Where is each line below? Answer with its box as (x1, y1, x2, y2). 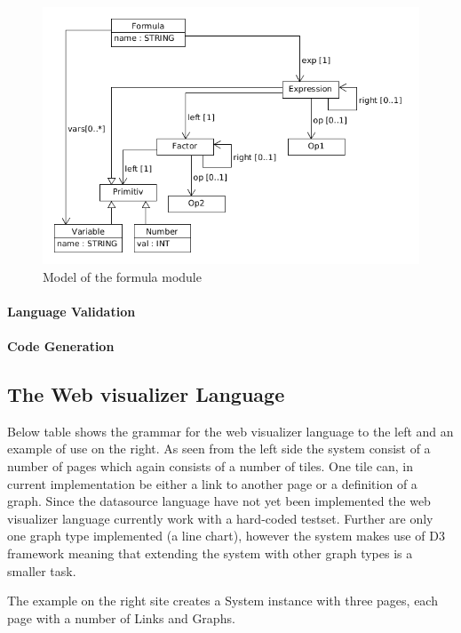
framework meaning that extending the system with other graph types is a (7, 544, 413, 562)
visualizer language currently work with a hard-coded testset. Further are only (7, 509, 433, 527)
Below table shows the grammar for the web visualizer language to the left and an (7, 421, 454, 440)
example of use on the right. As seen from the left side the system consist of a (7, 439, 431, 458)
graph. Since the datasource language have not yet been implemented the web (7, 492, 431, 510)
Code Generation (7, 337, 115, 356)
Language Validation (7, 301, 136, 320)
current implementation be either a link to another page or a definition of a (7, 474, 417, 493)
